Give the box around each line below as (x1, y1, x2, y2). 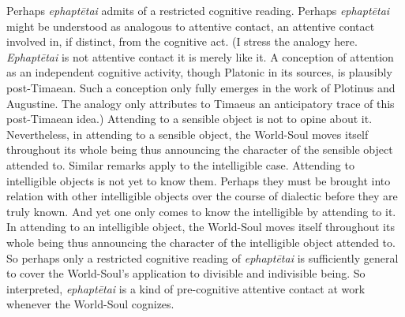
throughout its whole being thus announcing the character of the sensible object (6, 141, 393, 158)
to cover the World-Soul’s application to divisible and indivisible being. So (6, 265, 366, 282)
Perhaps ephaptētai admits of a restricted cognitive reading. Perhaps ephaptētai (6, 2, 390, 18)
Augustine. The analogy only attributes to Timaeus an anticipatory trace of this (6, 95, 395, 111)
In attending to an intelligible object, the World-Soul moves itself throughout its (6, 218, 395, 235)
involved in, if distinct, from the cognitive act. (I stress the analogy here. (6, 33, 358, 50)
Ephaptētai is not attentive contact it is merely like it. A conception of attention (6, 48, 394, 65)
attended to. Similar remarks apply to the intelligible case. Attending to (6, 156, 354, 173)
